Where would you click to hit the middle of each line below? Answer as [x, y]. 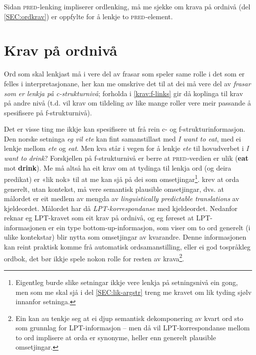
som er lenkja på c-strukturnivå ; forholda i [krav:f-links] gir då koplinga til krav [124, 93]
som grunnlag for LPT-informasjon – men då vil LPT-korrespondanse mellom [133, 328]
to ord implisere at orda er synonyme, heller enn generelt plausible [116, 337]
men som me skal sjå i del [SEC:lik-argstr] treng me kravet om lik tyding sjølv [133, 292]
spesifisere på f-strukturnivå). [48, 112]
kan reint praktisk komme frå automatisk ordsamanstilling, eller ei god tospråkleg [127, 247]
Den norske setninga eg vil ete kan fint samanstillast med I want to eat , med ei [123, 138]
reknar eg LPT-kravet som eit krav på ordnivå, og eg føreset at [99, 218]
